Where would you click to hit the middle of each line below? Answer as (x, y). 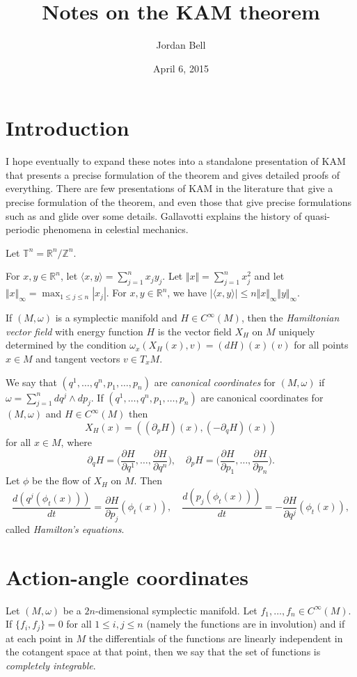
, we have (187, 293)
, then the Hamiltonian (290, 318)
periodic (23, 229)
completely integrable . (51, 665)
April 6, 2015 (181, 68)
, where (76, 441)
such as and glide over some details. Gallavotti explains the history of (154, 215)
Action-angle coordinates (127, 576)
